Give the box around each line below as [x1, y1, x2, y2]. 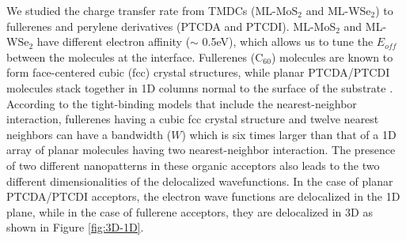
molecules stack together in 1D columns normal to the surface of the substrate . [6, 79, 393, 96]
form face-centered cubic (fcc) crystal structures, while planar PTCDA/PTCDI [6, 64, 390, 81]
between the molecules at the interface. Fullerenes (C [6, 48, 264, 65]
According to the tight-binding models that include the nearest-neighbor [6, 95, 357, 111]
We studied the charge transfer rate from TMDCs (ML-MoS [6, 2, 298, 18]
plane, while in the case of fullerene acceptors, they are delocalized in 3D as [6, 203, 373, 220]
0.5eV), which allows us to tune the [202, 33, 374, 50]
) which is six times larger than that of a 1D [181, 126, 397, 142]
